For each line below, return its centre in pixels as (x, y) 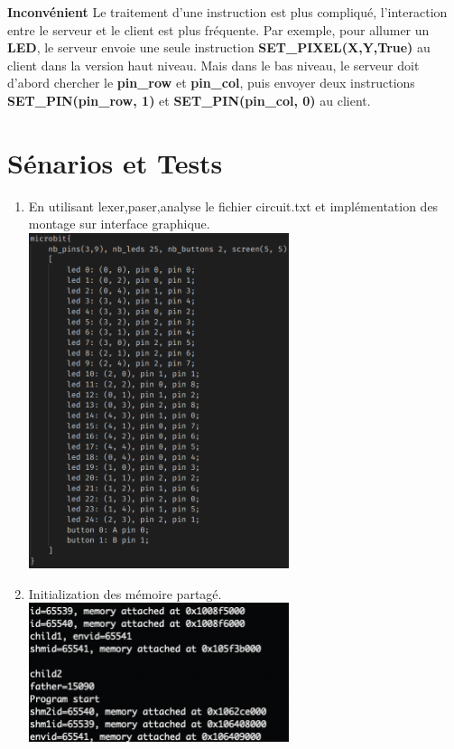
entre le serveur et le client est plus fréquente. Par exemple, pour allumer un (218, 29)
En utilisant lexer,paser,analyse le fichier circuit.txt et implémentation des (233, 206)
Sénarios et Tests (115, 162)
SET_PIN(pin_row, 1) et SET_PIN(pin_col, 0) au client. (189, 100)
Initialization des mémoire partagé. (125, 593)
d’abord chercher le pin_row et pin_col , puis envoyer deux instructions (211, 83)
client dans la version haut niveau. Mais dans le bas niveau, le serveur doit (213, 65)
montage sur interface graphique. (119, 224)
